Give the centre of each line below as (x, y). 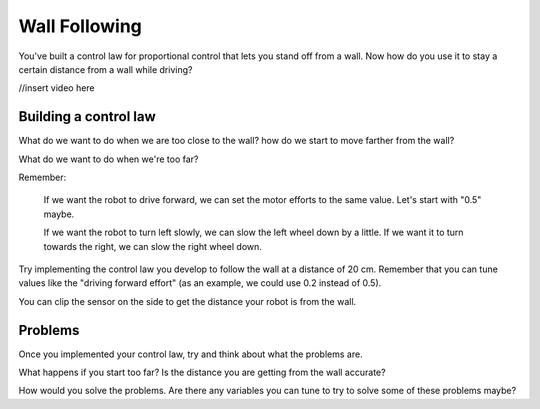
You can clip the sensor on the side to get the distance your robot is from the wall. (187, 301)
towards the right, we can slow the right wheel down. (152, 246)
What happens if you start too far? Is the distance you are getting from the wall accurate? (202, 372)
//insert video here (56, 88)
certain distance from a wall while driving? (105, 69)
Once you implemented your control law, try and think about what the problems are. (191, 354)
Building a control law (87, 116)
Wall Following (80, 26)
